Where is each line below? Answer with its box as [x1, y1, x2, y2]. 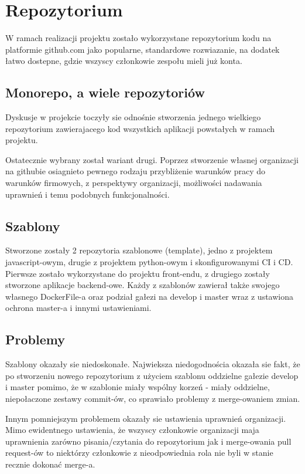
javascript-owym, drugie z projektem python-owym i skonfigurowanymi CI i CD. [5, 256, 293, 268]
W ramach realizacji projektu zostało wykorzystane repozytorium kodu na [5, 32, 272, 44]
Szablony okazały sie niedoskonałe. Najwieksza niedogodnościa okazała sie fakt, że [5, 358, 300, 370]
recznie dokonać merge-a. [5, 458, 95, 470]
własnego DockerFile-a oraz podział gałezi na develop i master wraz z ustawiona [5, 290, 293, 302]
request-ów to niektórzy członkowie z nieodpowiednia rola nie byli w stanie [5, 446, 273, 459]
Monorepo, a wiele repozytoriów [5, 83, 205, 101]
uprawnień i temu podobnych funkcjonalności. [5, 188, 170, 200]
